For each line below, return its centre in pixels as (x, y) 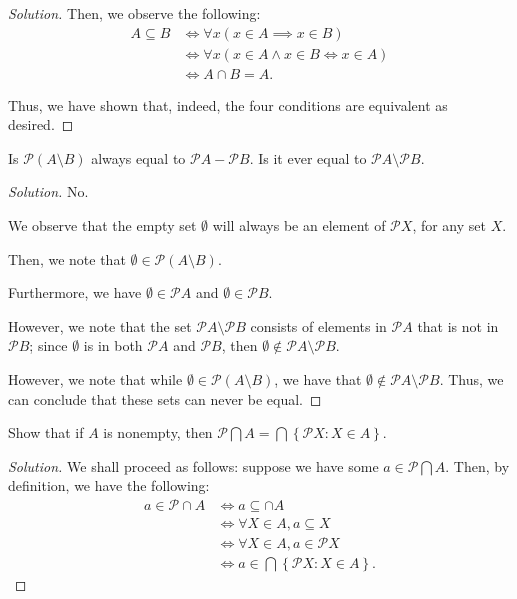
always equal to (138, 157)
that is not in (458, 325)
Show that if (46, 432)
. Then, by (477, 465)
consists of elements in (318, 325)
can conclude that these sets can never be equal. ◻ (165, 398)
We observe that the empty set (102, 225)
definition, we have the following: (109, 485)
